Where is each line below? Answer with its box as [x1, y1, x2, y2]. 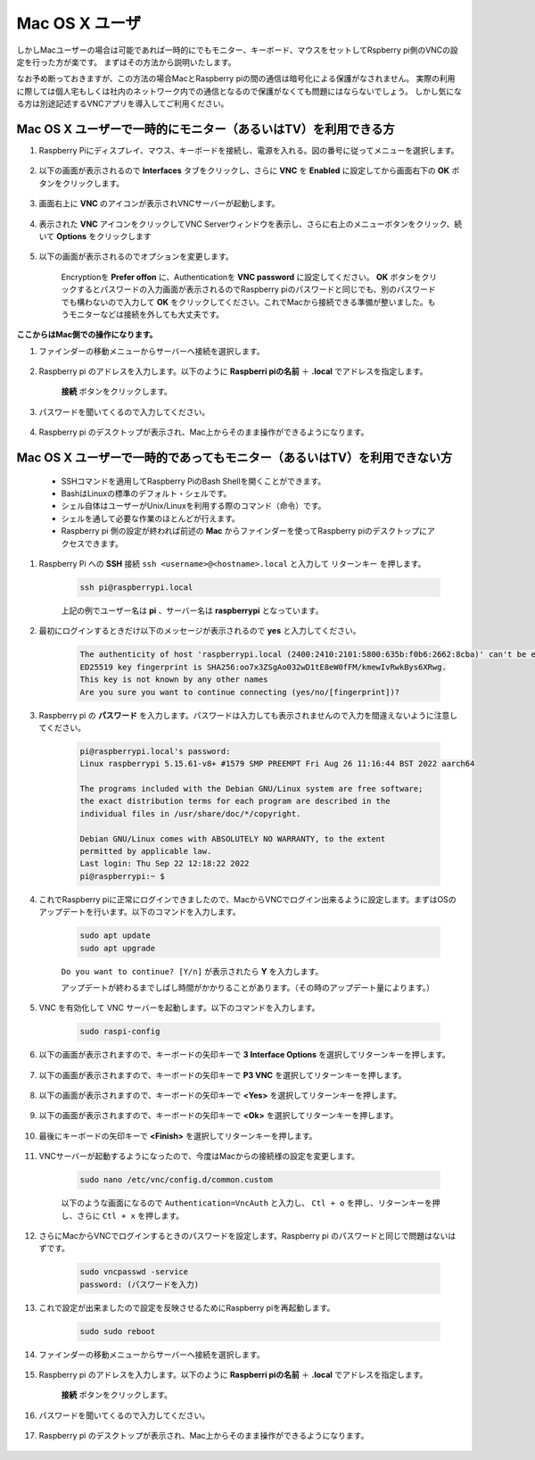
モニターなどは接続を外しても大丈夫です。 [68, 309, 225, 319]
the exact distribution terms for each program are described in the [79, 796, 391, 807]
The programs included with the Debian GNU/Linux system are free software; [79, 784, 424, 794]
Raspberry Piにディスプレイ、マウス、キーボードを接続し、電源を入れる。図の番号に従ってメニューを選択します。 [38, 145, 459, 156]
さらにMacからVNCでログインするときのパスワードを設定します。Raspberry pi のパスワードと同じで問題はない [38, 1230, 449, 1240]
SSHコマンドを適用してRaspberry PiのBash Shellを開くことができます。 [61, 476, 325, 486]
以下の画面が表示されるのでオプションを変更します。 [38, 251, 234, 262]
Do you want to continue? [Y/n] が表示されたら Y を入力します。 [61, 966, 324, 976]
